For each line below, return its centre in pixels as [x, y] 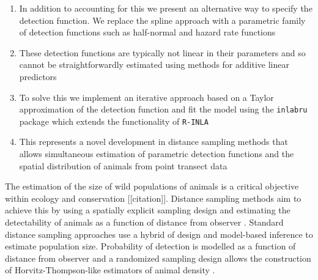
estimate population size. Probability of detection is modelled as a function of [150, 246]
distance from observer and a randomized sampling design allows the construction [158, 258]
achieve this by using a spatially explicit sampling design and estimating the [148, 210]
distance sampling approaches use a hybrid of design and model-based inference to [159, 234]
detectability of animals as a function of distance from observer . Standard [144, 222]
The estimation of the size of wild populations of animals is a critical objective [152, 186]
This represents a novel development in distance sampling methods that [153, 142]
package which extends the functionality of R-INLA [114, 121]
